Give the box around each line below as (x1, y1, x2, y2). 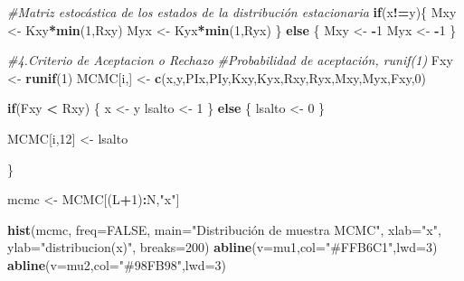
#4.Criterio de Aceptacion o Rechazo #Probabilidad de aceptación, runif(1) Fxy (7, 51, 453, 70)
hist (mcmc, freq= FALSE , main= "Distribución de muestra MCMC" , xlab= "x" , (7, 220, 441, 239)
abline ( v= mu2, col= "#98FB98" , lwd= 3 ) (7, 255, 226, 274)
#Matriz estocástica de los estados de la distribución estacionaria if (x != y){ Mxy (7, 3, 457, 21)
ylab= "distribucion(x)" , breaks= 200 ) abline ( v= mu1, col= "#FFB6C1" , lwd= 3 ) (7, 238, 438, 257)
